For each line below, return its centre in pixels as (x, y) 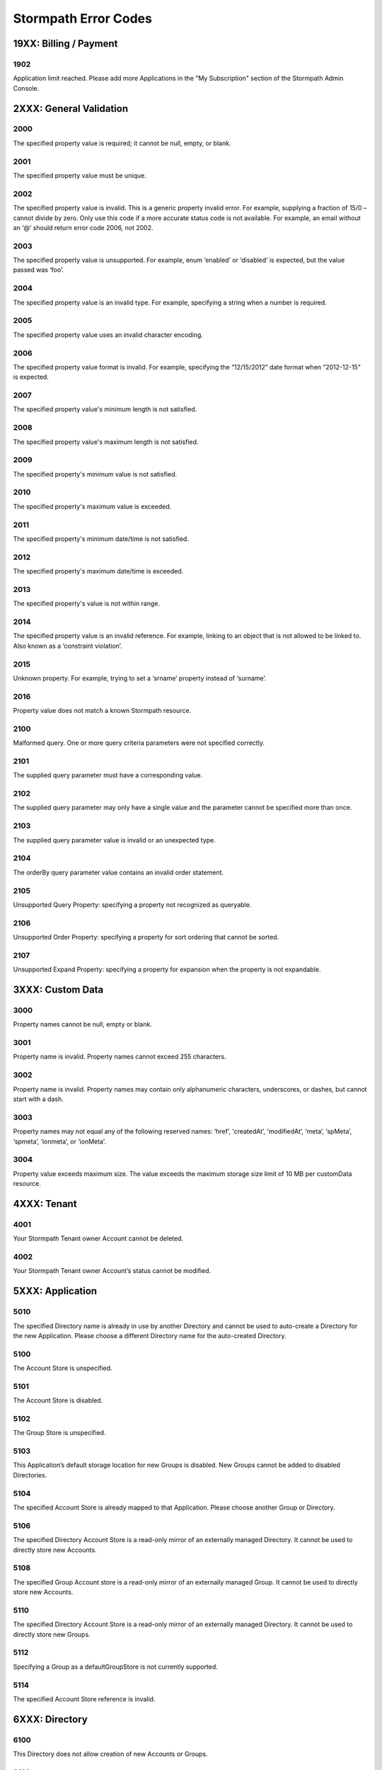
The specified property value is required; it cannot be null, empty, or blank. (122, 143)
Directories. (30, 1475)
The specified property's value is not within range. (87, 604)
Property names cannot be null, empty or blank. (82, 1024)
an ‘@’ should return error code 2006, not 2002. (83, 227)
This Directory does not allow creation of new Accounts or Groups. (110, 1754)
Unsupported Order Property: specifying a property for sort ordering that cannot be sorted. (146, 937)
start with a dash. (38, 1099)
